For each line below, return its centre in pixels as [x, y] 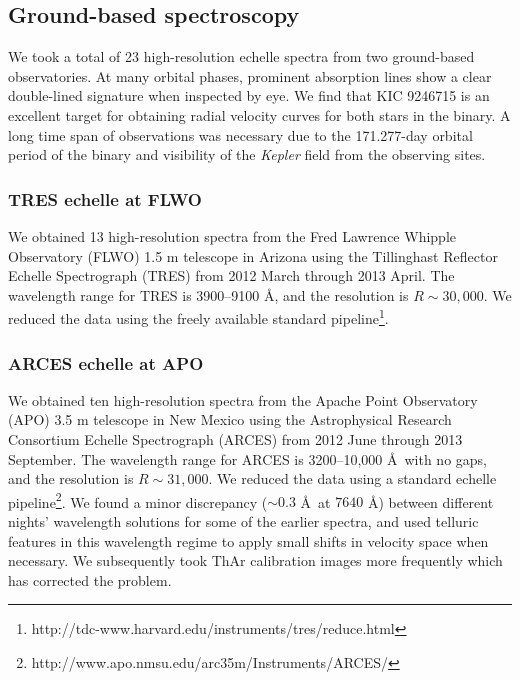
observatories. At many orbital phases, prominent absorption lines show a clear [250, 75]
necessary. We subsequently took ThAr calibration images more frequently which [255, 560]
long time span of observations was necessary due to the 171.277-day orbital [240, 134]
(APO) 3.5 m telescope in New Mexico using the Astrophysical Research [230, 419]
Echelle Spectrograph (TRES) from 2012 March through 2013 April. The [231, 275]
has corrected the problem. [90, 579]
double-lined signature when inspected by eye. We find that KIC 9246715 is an [249, 95]
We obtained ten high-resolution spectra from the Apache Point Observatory [243, 399]
